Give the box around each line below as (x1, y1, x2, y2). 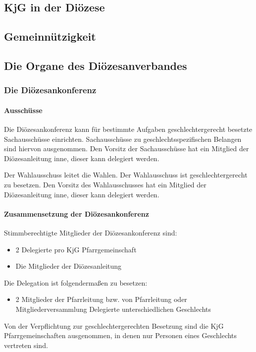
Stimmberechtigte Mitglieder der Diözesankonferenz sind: (4, 227, 177, 237)
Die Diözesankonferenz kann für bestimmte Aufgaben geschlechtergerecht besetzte (4, 123, 253, 134)
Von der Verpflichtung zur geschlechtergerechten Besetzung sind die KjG (4, 320, 224, 331)
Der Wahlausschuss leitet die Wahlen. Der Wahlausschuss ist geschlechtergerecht (4, 170, 248, 180)
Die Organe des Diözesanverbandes (4, 58, 187, 73)
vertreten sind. (4, 340, 48, 350)
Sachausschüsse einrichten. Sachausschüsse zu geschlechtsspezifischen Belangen (4, 133, 242, 144)
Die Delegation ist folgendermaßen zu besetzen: (4, 277, 148, 288)
